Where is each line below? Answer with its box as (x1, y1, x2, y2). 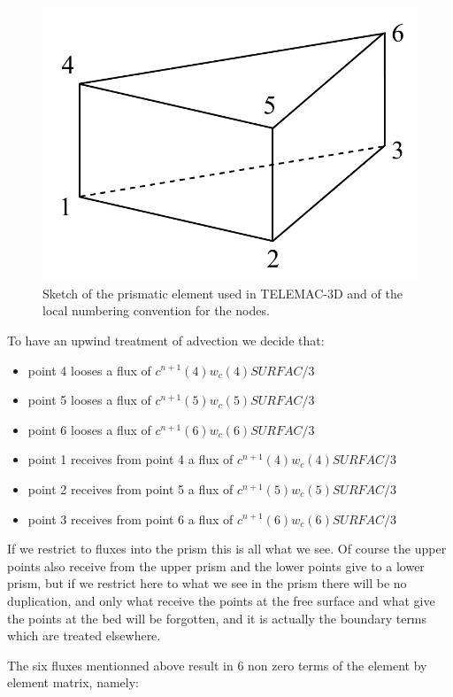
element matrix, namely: (7, 673, 139, 692)
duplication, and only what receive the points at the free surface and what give (7, 591, 435, 609)
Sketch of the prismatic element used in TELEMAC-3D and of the (42, 283, 403, 302)
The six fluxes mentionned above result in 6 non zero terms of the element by (7, 655, 427, 674)
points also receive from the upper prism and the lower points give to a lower (7, 556, 425, 575)
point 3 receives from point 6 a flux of (27, 509, 234, 528)
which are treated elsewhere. (7, 626, 161, 645)
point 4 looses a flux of (27, 360, 151, 379)
